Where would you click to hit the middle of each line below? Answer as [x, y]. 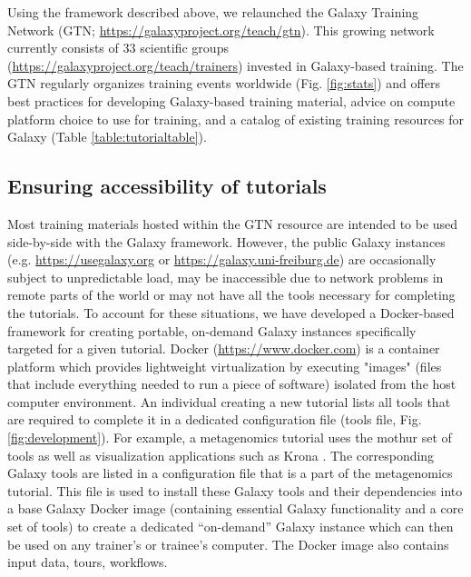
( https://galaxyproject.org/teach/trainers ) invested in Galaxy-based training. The [235, 65]
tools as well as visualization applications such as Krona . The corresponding [221, 455]
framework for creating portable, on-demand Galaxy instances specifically [212, 330]
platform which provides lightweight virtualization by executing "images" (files [225, 366]
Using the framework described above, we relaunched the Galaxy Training [213, 12]
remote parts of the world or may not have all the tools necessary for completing [231, 295]
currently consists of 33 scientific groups [118, 48]
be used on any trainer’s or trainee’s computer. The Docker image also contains [228, 544]
